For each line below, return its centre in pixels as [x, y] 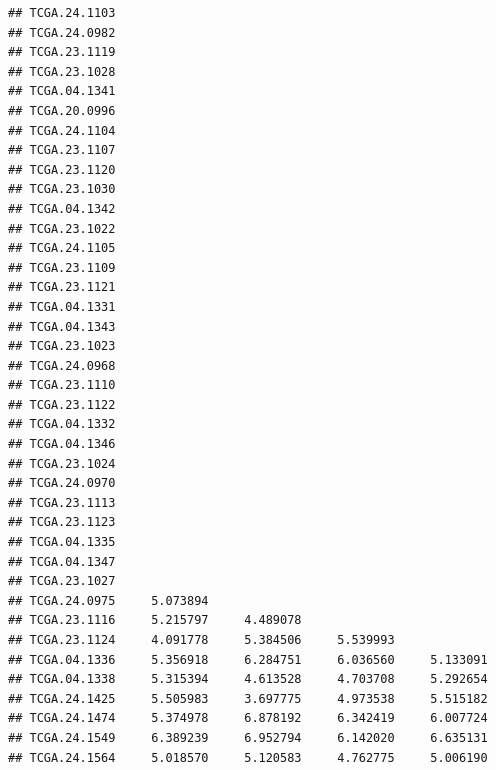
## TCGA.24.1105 [62, 248]
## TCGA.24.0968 [62, 365]
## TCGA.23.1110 [62, 385]
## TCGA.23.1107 [62, 150]
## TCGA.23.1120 [62, 169]
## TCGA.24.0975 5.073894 [108, 600]
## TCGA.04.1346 [62, 444]
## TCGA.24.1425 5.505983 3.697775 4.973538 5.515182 [248, 698]
